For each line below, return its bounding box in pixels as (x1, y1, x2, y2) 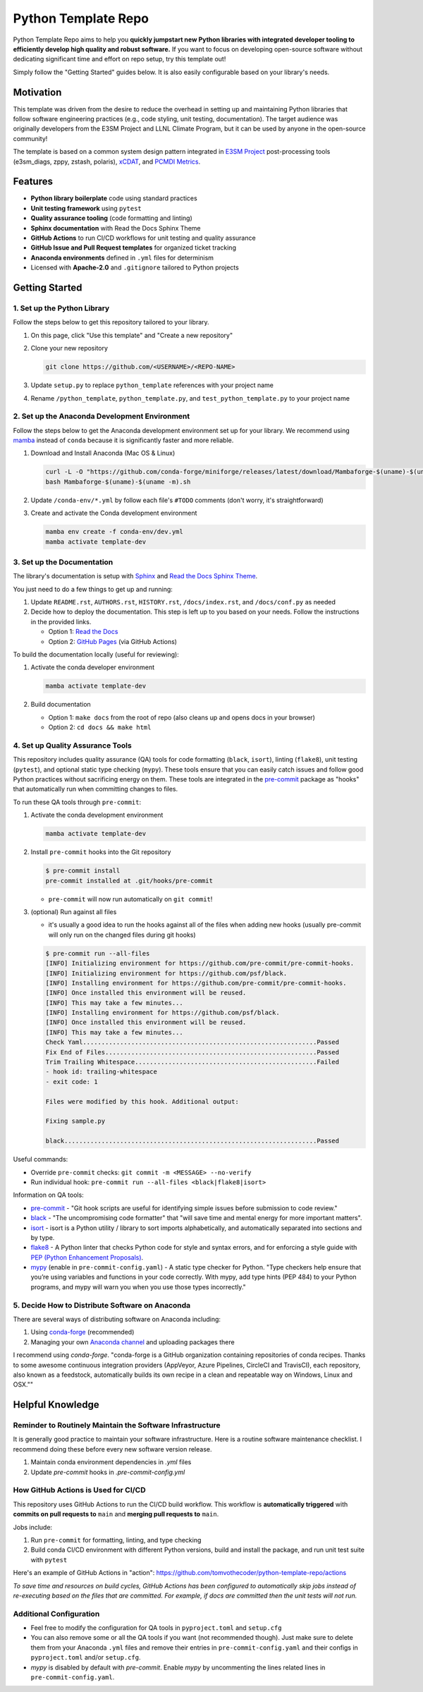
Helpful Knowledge (13, 1399, 100, 1411)
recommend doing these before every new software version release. (13, 1444, 212, 1453)
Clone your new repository (30, 344, 109, 353)
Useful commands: (13, 1155, 68, 1164)
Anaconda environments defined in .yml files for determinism (30, 253, 214, 262)
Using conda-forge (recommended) (30, 1328, 135, 1337)
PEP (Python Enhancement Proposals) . (30, 1253, 144, 1262)
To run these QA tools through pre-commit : (13, 798, 142, 806)
